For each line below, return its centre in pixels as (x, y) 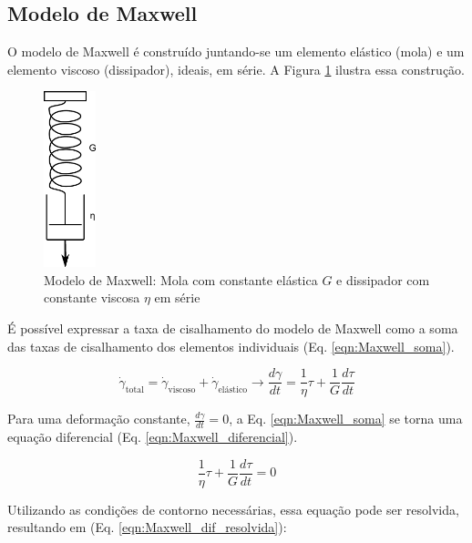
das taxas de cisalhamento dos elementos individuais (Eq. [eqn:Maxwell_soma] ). (231, 346)
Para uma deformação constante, (99, 419)
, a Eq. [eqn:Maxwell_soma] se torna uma (346, 419)
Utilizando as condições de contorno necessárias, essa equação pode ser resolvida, (233, 509)
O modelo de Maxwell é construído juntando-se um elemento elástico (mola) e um (236, 51)
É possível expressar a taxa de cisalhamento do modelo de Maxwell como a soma (233, 328)
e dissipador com (383, 279)
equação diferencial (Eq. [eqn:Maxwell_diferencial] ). (153, 437)
